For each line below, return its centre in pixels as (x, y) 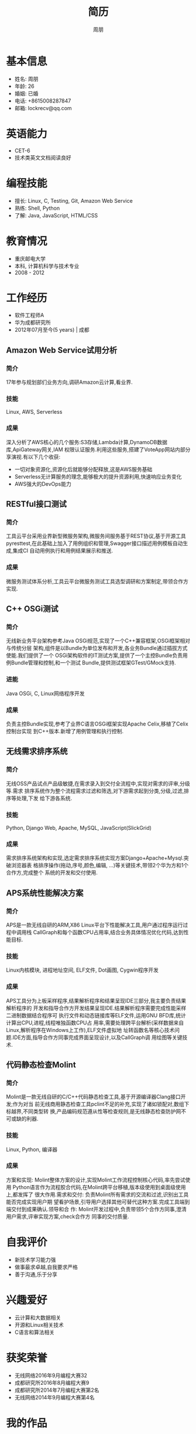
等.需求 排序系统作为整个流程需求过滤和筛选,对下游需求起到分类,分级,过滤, (95, 791)
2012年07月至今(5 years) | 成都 (52, 330)
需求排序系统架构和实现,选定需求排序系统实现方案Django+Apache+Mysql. (95, 858)
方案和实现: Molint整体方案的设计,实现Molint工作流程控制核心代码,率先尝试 (96, 1180)
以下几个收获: (44, 457)
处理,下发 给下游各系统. (44, 798)
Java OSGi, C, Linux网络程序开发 (45, 693)
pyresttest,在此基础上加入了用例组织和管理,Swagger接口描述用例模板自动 (94, 543)
